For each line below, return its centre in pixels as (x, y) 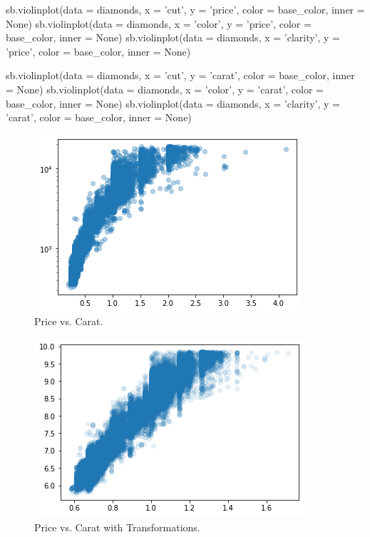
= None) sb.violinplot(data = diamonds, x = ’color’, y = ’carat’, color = (165, 89)
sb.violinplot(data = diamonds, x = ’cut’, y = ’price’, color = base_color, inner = (185, 9)
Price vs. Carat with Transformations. (117, 527)
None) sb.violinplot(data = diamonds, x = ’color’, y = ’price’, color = (159, 23)
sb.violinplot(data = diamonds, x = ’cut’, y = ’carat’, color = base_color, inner (180, 75)
